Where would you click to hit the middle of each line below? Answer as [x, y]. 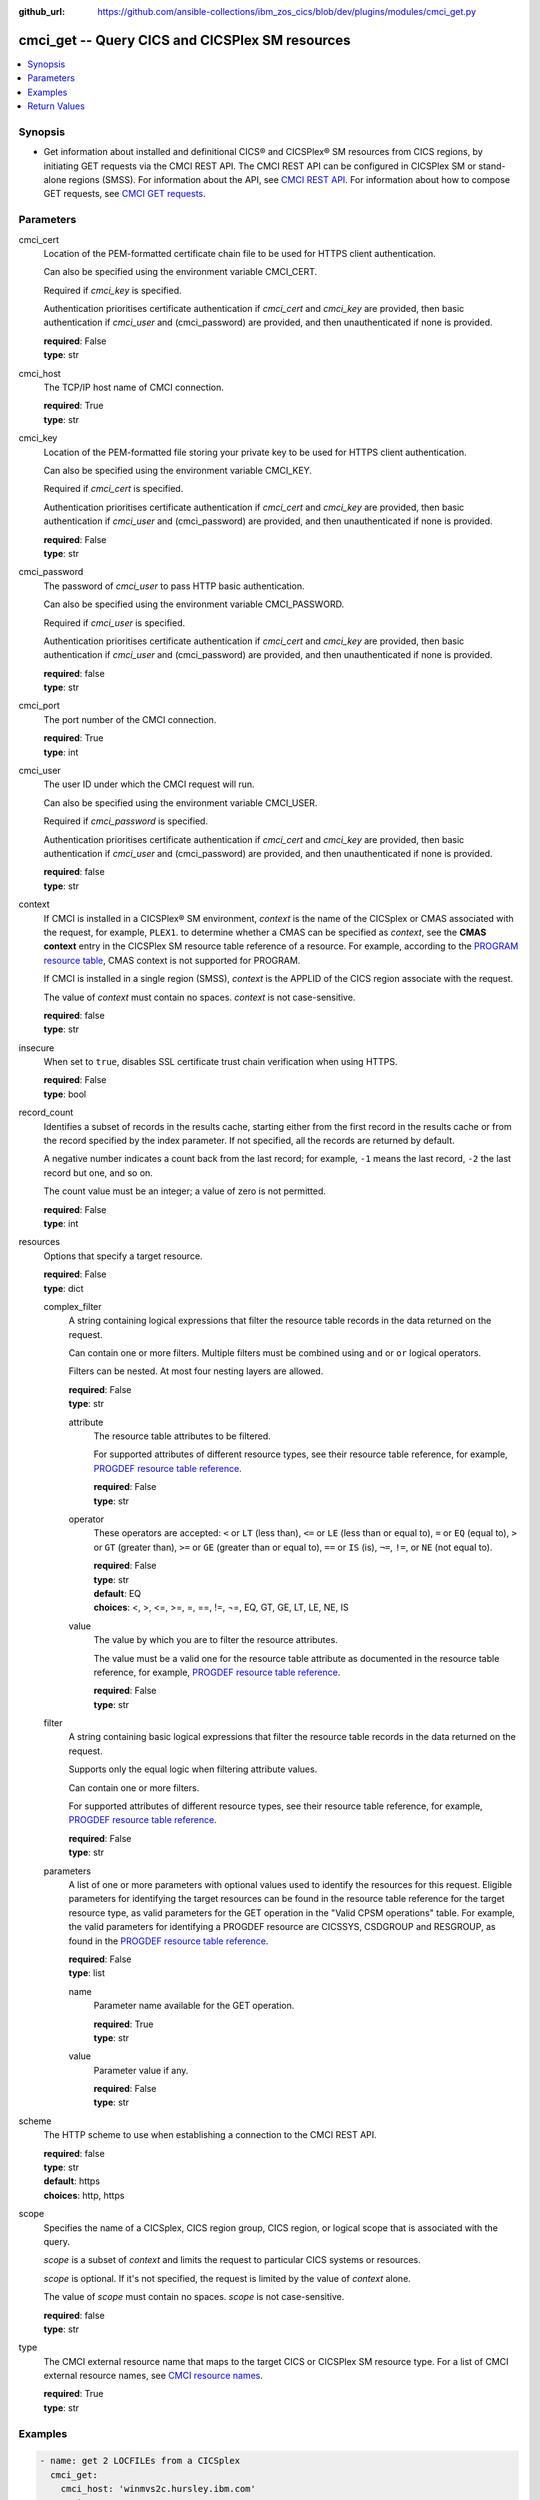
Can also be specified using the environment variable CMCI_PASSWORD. [194, 604]
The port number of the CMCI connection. [130, 719]
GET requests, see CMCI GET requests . [125, 194]
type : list [86, 1973]
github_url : [41, 11]
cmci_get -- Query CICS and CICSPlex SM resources [184, 40]
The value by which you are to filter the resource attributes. [216, 1640]
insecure [36, 1047]
